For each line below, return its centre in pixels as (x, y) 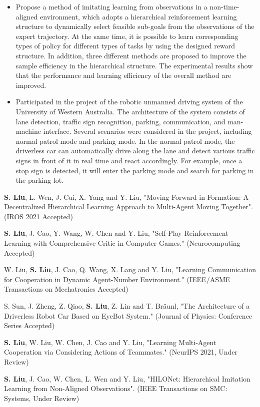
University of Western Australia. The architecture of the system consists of (130, 111)
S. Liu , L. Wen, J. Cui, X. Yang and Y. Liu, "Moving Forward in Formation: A (126, 197)
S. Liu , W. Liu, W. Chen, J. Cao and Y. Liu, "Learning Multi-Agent (110, 342)
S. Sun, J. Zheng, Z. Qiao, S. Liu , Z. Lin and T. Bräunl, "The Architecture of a (127, 306)
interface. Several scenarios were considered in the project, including (147, 131)
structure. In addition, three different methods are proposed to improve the (131, 55)
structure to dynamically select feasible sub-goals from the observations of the (135, 26)
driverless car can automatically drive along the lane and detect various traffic (135, 151)
